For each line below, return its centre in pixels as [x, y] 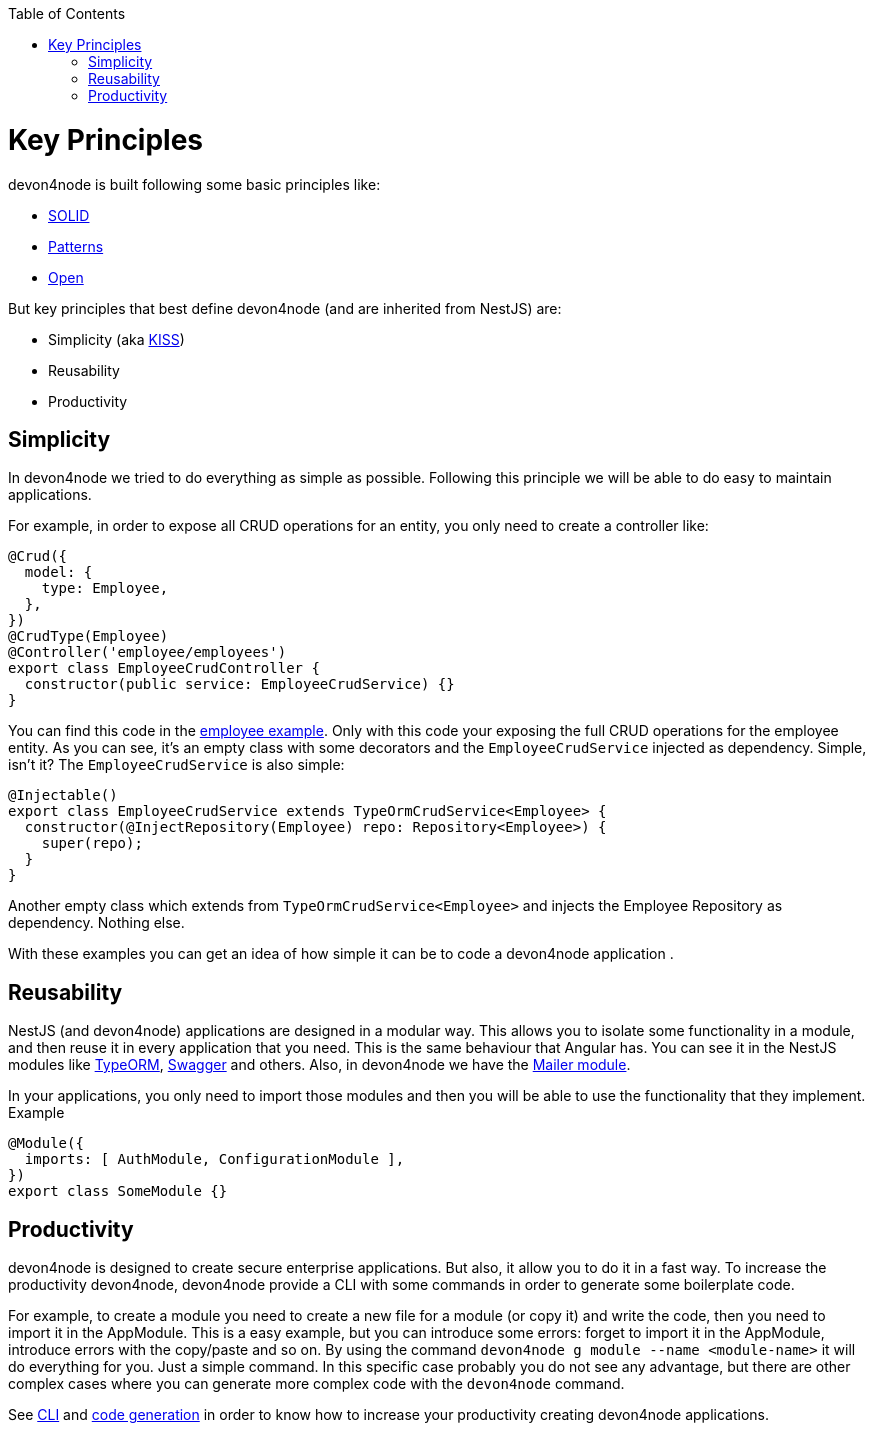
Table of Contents [67, 13]
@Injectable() [63, 795]
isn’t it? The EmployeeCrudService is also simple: [176, 765]
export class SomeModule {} [118, 1191]
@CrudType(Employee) [88, 636]
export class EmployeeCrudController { [164, 668]
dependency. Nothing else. [96, 923]
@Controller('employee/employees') [147, 652]
